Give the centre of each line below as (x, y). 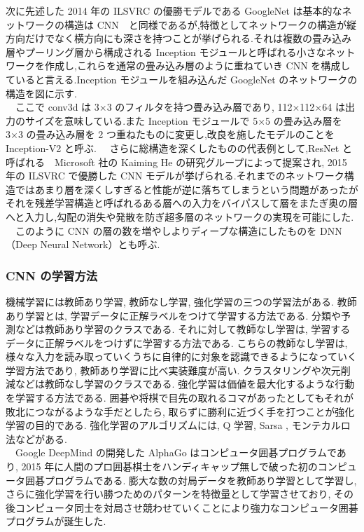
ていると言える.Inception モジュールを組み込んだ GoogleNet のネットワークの (182, 79)
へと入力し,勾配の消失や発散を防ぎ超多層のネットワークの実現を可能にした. (180, 216)
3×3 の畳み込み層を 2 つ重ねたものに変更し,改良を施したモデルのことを (170, 134)
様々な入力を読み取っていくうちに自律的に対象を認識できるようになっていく (182, 356)
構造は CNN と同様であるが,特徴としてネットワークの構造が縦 (210, 24)
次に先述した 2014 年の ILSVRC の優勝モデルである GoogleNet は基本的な (174, 11)
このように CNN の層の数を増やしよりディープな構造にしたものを (166, 230)
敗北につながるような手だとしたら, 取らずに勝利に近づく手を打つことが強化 (180, 411)
